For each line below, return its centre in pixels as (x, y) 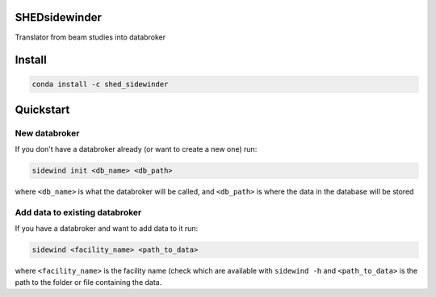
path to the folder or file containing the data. (88, 282)
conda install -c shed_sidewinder (100, 84)
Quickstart (42, 109)
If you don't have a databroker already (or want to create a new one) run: (136, 149)
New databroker (47, 133)
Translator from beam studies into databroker (90, 37)
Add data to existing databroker (78, 212)
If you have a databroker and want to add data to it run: (107, 228)
